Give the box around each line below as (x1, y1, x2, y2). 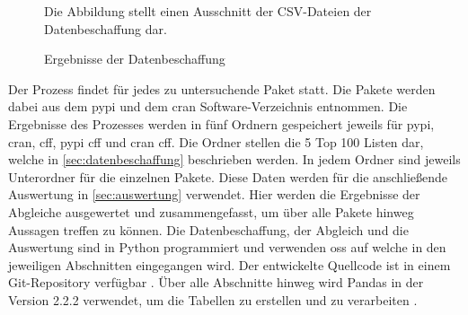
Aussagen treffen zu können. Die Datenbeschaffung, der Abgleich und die (8, 220, 409, 239)
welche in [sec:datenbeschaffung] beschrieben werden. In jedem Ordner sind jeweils (8, 150, 461, 169)
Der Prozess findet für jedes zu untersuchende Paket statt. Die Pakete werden (8, 79, 436, 98)
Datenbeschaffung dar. (44, 19, 167, 38)
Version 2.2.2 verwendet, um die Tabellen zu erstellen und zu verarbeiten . (8, 290, 418, 309)
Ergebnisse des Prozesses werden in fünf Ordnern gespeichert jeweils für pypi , (8, 114, 435, 133)
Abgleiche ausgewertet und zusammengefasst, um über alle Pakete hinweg (8, 202, 414, 221)
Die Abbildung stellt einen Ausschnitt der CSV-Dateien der (44, 2, 372, 20)
